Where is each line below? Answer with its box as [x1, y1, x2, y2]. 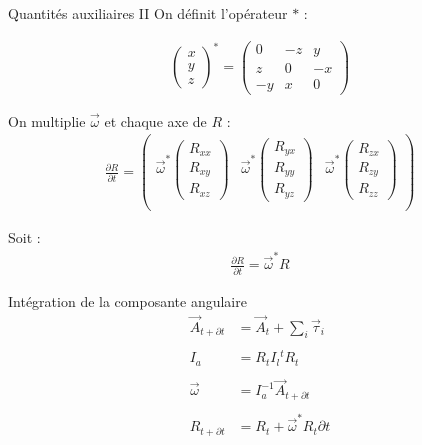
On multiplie [8, 110, 86, 131]
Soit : [8, 227, 41, 248]
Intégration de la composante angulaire [8, 290, 247, 311]
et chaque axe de [104, 110, 207, 131]
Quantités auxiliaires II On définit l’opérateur [8, 3, 288, 23]
